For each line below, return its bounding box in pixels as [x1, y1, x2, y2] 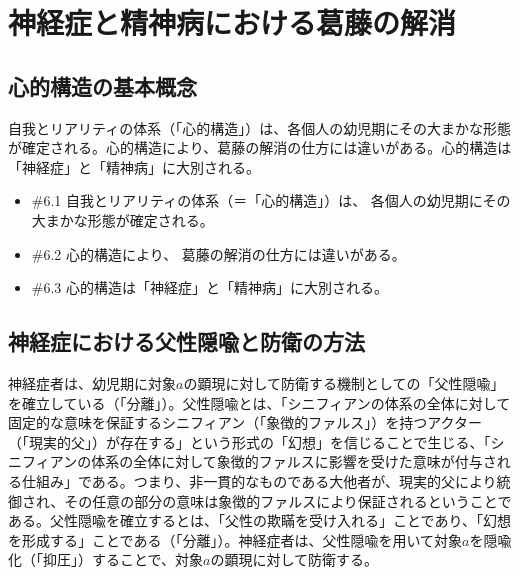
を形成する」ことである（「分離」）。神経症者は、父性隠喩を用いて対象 [8, 529, 463, 550]
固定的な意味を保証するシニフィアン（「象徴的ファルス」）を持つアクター [8, 412, 482, 433]
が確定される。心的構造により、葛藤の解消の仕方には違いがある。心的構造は [8, 137, 512, 158]
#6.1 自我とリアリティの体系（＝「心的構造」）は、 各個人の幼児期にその [31, 190, 511, 211]
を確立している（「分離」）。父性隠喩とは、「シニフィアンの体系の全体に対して [8, 392, 511, 413]
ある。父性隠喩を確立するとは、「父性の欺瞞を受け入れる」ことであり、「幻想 [8, 510, 511, 531]
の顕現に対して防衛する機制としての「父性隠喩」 [183, 372, 505, 393]
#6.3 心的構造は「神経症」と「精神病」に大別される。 [31, 277, 389, 298]
